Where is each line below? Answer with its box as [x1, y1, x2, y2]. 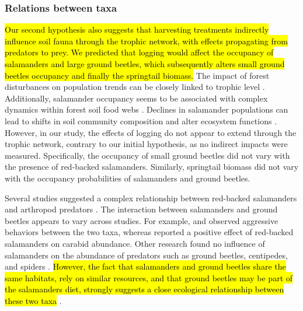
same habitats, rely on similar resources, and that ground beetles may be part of [5, 271, 293, 284]
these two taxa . [5, 294, 62, 306]
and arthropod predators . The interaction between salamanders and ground [5, 203, 278, 215]
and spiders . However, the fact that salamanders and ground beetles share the [5, 260, 286, 272]
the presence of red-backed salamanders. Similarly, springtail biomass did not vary [5, 160, 299, 173]
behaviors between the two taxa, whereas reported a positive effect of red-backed [5, 226, 294, 238]
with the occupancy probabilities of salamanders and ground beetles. [5, 172, 250, 184]
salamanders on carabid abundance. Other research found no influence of [5, 237, 265, 249]
